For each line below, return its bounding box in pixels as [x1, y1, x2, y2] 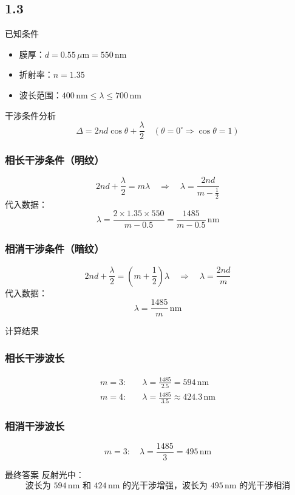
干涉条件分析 [5, 109, 56, 121]
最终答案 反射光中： [5, 468, 84, 481]
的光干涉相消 [239, 481, 291, 490]
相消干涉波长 [5, 418, 65, 433]
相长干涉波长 [5, 350, 65, 365]
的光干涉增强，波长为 [123, 481, 208, 490]
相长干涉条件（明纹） [5, 152, 104, 168]
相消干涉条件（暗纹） [5, 241, 104, 256]
